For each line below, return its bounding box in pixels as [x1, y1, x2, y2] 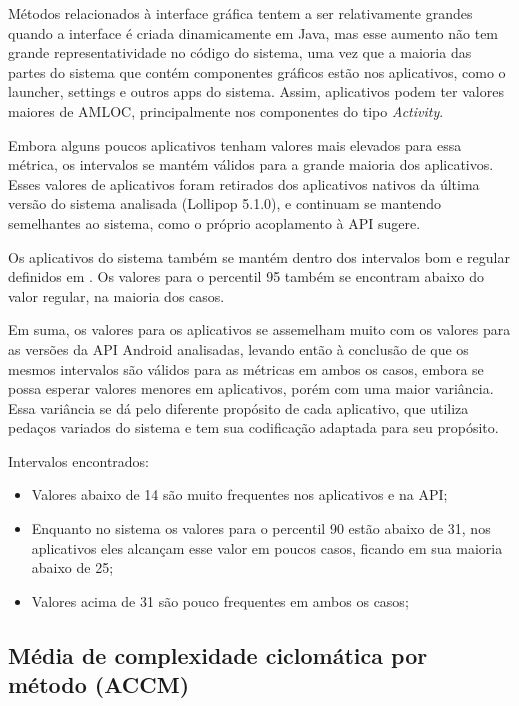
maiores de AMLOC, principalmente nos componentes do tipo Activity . [8, 100, 444, 121]
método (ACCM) [8, 669, 190, 700]
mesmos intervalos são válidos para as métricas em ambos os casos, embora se [8, 358, 484, 379]
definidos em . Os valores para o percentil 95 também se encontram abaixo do [8, 266, 485, 287]
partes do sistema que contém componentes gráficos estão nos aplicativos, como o [8, 61, 506, 82]
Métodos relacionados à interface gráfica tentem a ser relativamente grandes [8, 3, 473, 23]
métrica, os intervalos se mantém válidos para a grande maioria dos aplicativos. [8, 154, 494, 175]
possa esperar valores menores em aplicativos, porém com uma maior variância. [8, 378, 494, 399]
